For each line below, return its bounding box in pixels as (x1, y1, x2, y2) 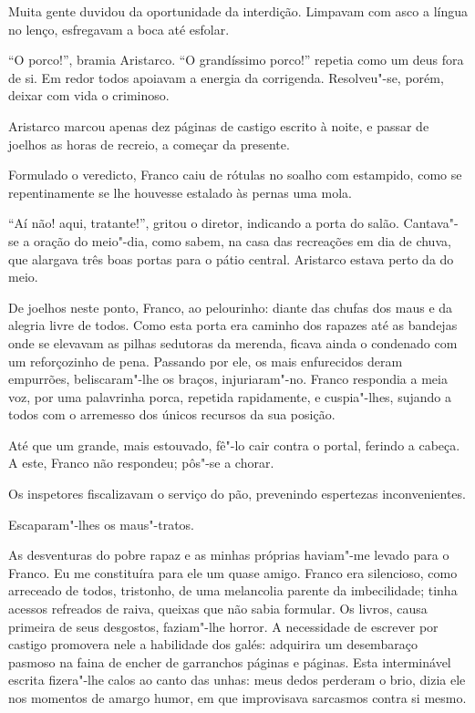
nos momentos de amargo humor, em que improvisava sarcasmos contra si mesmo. (8, 688, 467, 707)
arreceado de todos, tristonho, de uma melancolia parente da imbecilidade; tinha (8, 581, 458, 600)
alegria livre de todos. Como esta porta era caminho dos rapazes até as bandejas (8, 315, 458, 335)
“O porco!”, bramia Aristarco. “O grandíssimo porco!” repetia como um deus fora (8, 50, 464, 69)
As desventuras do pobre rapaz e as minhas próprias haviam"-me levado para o (8, 545, 449, 564)
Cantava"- (403, 213, 459, 232)
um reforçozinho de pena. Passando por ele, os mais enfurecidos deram (8, 351, 403, 370)
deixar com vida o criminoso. (8, 86, 170, 105)
